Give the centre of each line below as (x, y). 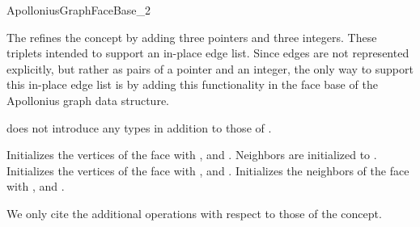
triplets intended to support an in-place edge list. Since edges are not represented (208, 53)
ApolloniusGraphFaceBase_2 (79, 10)
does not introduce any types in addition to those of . (139, 127)
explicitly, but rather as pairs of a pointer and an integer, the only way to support (210, 68)
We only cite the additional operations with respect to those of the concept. (194, 213)
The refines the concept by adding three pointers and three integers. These (192, 37)
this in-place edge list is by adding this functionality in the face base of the (192, 84)
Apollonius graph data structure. (88, 100)
